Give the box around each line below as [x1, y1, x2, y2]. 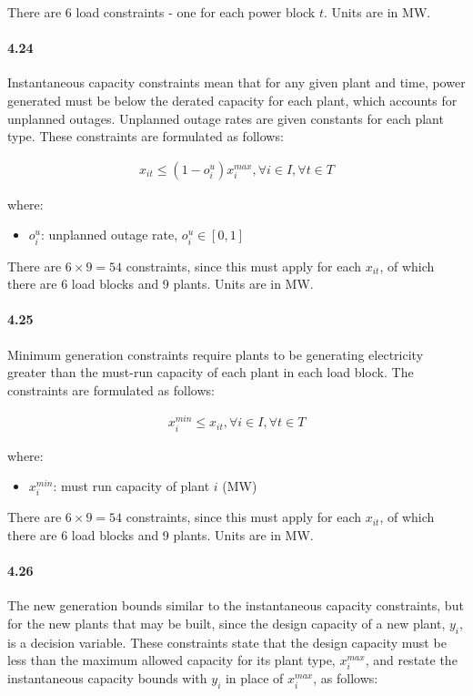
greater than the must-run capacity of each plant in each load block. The [7, 363, 414, 382]
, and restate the [365, 650, 458, 670]
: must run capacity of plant [53, 476, 210, 496]
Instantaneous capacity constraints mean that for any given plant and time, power [7, 73, 466, 92]
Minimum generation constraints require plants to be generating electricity [7, 344, 424, 363]
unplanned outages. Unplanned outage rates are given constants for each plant [7, 108, 444, 128]
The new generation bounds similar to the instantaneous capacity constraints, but [7, 596, 464, 615]
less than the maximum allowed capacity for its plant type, [7, 650, 336, 670]
